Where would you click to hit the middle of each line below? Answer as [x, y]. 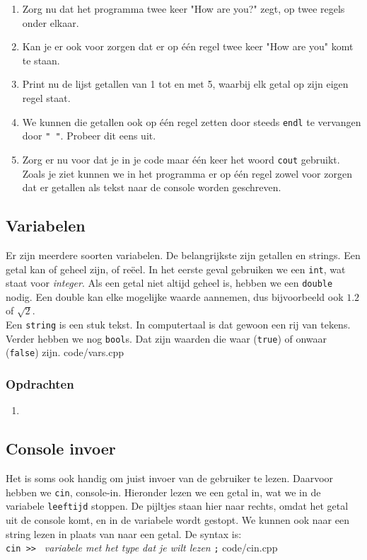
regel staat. [46, 97]
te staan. [41, 60]
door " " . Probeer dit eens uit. [89, 136]
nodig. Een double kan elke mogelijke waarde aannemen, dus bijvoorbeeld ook [175, 296]
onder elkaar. [51, 22]
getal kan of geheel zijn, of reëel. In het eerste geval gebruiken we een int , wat [176, 269]
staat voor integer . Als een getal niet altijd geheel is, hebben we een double [169, 283]
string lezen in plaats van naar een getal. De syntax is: [124, 533]
